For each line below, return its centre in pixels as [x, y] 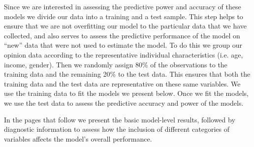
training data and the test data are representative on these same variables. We [122, 83]
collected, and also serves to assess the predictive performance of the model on [122, 35]
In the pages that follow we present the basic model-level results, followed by [120, 119]
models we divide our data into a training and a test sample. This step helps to [124, 16]
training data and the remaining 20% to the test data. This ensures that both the [127, 74]
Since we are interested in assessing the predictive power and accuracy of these [123, 6]
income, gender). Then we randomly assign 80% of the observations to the [116, 64]
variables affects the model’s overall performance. [78, 138]
